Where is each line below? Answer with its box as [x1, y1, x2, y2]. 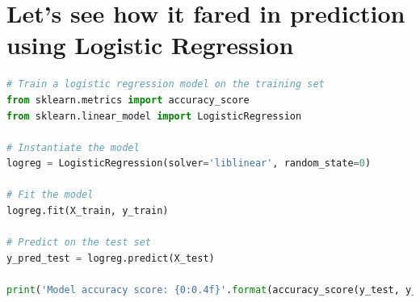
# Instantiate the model [6, 141, 140, 153]
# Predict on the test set [6, 237, 151, 249]
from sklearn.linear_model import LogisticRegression [6, 110, 302, 122]
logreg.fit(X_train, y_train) [6, 205, 169, 217]
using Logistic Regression [6, 28, 294, 61]
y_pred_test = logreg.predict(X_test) [6, 252, 215, 264]
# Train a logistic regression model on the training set [6, 78, 325, 90]
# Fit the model [6, 189, 94, 201]
